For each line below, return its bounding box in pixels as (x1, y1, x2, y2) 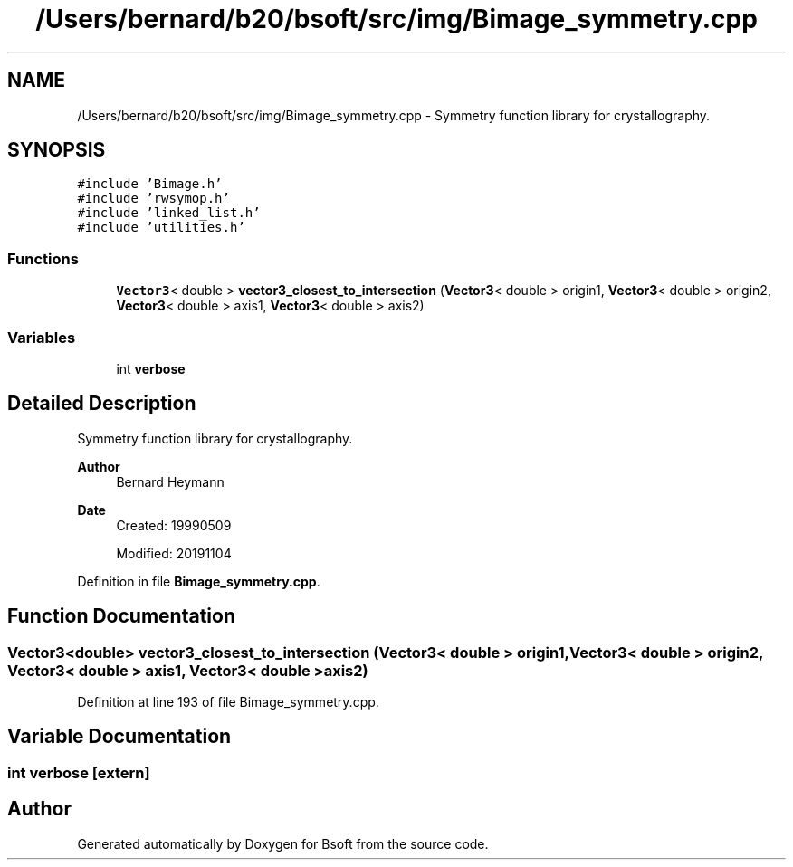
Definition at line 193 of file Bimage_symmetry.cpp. (77, 694, 379, 710)
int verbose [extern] (7, 763, 150, 782)
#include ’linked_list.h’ (77, 205, 261, 221)
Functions (7, 249, 79, 268)
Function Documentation (7, 605, 235, 628)
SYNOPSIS (7, 138, 106, 162)
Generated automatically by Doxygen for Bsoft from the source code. (77, 835, 489, 852)
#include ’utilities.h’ (77, 220, 245, 235)
